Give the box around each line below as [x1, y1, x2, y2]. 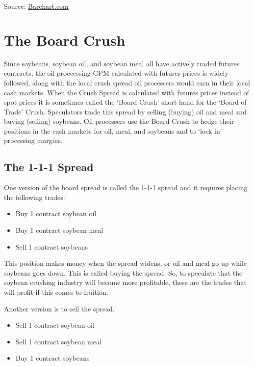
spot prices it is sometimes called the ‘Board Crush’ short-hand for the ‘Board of [4, 97, 247, 107]
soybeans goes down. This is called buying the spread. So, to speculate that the [4, 267, 243, 278]
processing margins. [4, 135, 63, 145]
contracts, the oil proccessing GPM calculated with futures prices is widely [4, 68, 229, 78]
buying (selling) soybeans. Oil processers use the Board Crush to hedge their [4, 116, 234, 126]
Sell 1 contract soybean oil [15, 320, 95, 330]
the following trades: [4, 192, 65, 202]
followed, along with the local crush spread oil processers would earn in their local [4, 77, 250, 87]
